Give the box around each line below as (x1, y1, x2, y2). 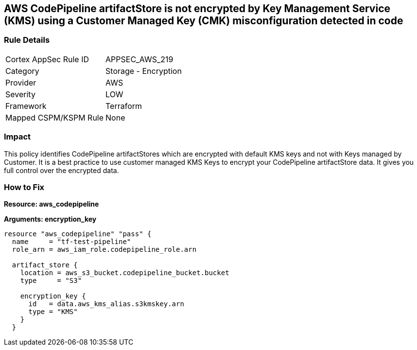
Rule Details (4, 35, 50, 45)
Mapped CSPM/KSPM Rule (5, 112, 104, 122)
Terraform (105, 101, 142, 111)
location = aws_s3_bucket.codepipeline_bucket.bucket (20, 269, 229, 277)
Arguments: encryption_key (4, 215, 97, 224)
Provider (5, 77, 36, 87)
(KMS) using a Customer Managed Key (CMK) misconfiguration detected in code (4, 15, 403, 27)
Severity (5, 89, 35, 99)
